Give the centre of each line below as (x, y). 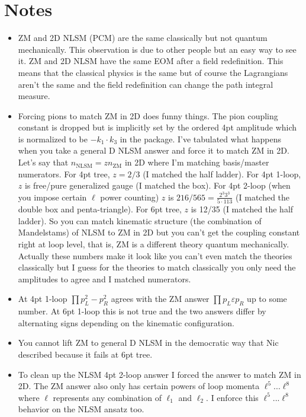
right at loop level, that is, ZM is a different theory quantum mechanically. (154, 244)
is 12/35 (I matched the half (242, 209)
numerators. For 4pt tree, (64, 174)
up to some (267, 299)
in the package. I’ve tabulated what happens (201, 139)
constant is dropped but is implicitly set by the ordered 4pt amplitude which (157, 127)
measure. (34, 96)
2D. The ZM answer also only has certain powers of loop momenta (139, 386)
